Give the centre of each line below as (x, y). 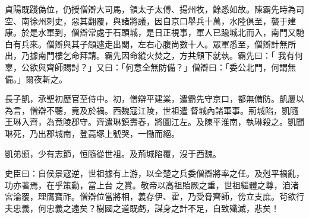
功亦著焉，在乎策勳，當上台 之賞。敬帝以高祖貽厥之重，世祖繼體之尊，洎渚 (152, 185)
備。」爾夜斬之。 (36, 78)
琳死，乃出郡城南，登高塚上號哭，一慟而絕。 (92, 133)
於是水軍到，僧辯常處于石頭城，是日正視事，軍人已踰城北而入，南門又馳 (163, 32)
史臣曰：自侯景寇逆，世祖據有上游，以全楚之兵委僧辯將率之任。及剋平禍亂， (154, 173)
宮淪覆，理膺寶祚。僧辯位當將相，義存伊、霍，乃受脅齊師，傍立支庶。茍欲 (150, 196)
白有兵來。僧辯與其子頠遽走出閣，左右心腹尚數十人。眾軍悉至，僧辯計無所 (150, 44)
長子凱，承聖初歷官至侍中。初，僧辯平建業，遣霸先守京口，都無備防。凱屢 (150, 99)
